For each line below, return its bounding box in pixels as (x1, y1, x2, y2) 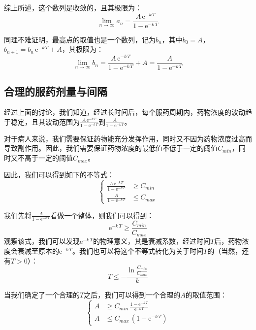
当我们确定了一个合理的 (4, 290, 80, 300)
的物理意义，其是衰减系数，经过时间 (93, 236, 211, 246)
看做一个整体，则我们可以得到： (50, 210, 154, 220)
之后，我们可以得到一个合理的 (84, 290, 181, 300)
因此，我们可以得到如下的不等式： (4, 169, 114, 179)
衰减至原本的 (17, 245, 59, 256)
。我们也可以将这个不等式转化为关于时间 (72, 245, 204, 256)
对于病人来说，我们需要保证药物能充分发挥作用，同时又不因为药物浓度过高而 (4, 133, 252, 143)
